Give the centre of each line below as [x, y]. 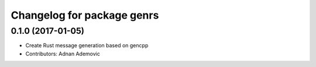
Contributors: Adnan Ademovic [63, 54]
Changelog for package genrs [85, 15]
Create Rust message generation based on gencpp [87, 45]
